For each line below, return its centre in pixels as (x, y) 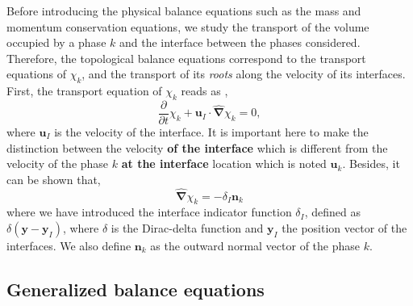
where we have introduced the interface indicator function (149, 212)
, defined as (332, 212)
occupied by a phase (56, 42)
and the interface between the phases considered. (240, 42)
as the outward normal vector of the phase (255, 246)
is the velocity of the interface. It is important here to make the (211, 132)
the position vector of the (344, 228)
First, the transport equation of (84, 91)
